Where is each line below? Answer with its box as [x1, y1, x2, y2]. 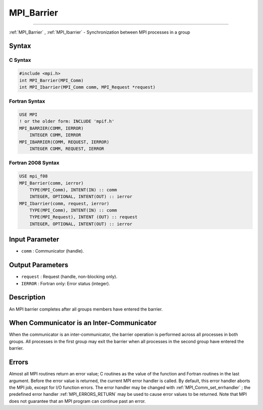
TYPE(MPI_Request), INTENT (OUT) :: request [29, 215, 138, 220]
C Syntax [9, 57, 31, 63]
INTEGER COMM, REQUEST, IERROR [29, 146, 104, 151]
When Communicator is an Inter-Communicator [9, 319, 157, 327]
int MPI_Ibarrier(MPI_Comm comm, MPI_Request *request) [19, 84, 156, 90]
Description [9, 293, 46, 302]
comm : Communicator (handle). [21, 248, 84, 254]
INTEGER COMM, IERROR [29, 132, 81, 138]
